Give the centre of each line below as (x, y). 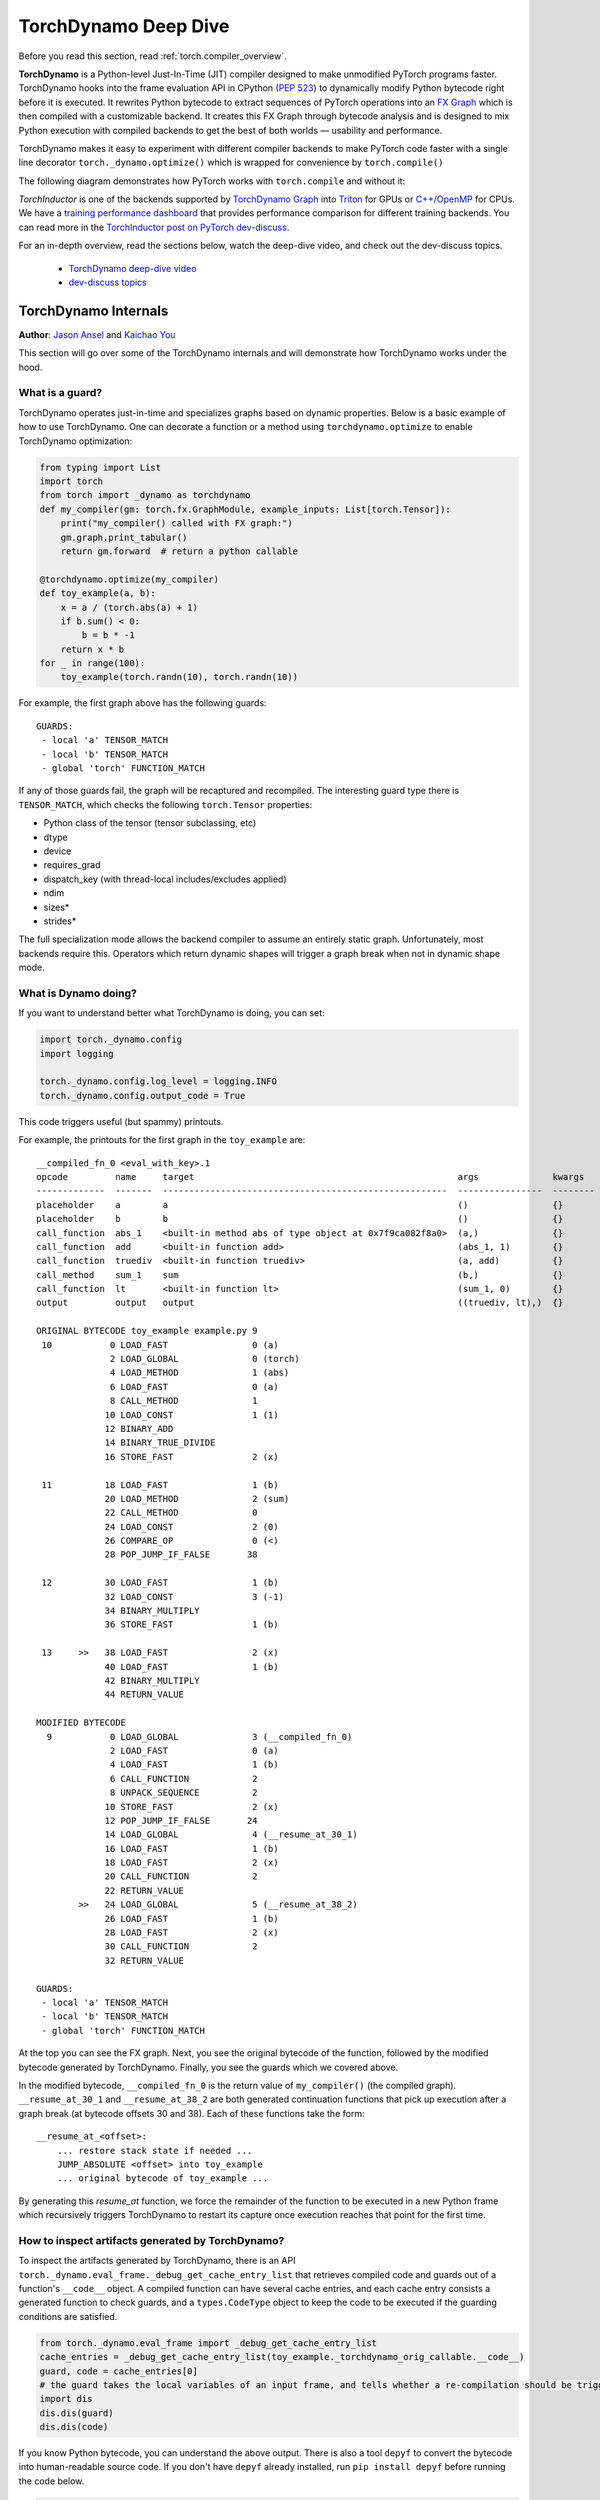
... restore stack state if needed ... (154, 2150)
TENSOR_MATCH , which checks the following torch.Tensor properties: (165, 804)
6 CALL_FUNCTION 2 (184, 1778)
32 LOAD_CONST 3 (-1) (194, 1596)
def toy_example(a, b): (98, 593)
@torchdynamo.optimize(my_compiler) (129, 579)
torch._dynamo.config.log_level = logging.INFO (158, 1081)
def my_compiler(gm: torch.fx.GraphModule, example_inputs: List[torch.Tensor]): (245, 509)
